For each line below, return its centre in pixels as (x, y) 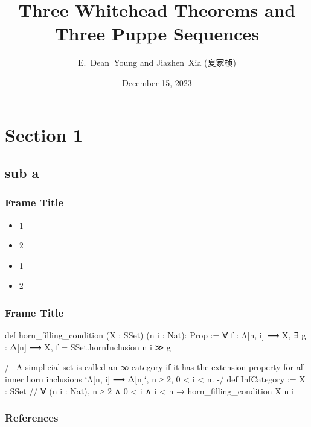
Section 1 (44, 134)
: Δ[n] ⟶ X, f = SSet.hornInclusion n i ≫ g (88, 346)
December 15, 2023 (157, 82)
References (32, 418)
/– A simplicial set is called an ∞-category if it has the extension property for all (155, 367)
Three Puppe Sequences (157, 33)
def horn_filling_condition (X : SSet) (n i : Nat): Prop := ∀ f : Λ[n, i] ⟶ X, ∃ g (155, 335)
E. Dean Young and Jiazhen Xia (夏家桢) (157, 62)
